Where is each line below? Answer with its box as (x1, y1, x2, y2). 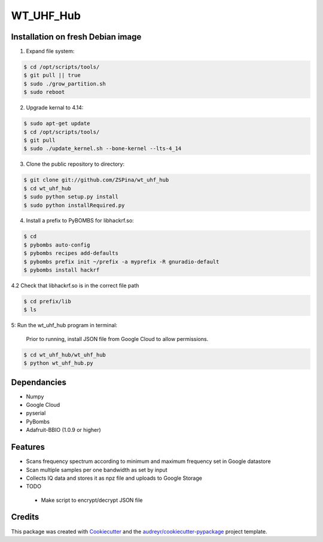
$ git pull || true (23, 72, 81, 79)
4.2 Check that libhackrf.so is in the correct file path (11, 282, 139, 290)
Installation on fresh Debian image (11, 32, 142, 42)
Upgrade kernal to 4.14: (26, 104, 84, 111)
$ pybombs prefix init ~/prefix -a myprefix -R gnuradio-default (23, 258, 220, 265)
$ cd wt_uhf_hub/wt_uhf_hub (23, 351, 106, 358)
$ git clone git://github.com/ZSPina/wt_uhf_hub (23, 176, 169, 184)
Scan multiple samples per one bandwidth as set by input (26, 466, 167, 473)
